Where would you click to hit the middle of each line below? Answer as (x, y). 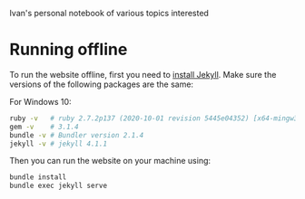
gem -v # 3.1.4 (44, 127)
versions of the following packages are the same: (101, 84)
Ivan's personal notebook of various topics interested (109, 13)
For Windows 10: (40, 101)
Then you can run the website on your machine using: (110, 161)
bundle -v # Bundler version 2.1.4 (77, 135)
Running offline (69, 50)
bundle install (38, 177)
